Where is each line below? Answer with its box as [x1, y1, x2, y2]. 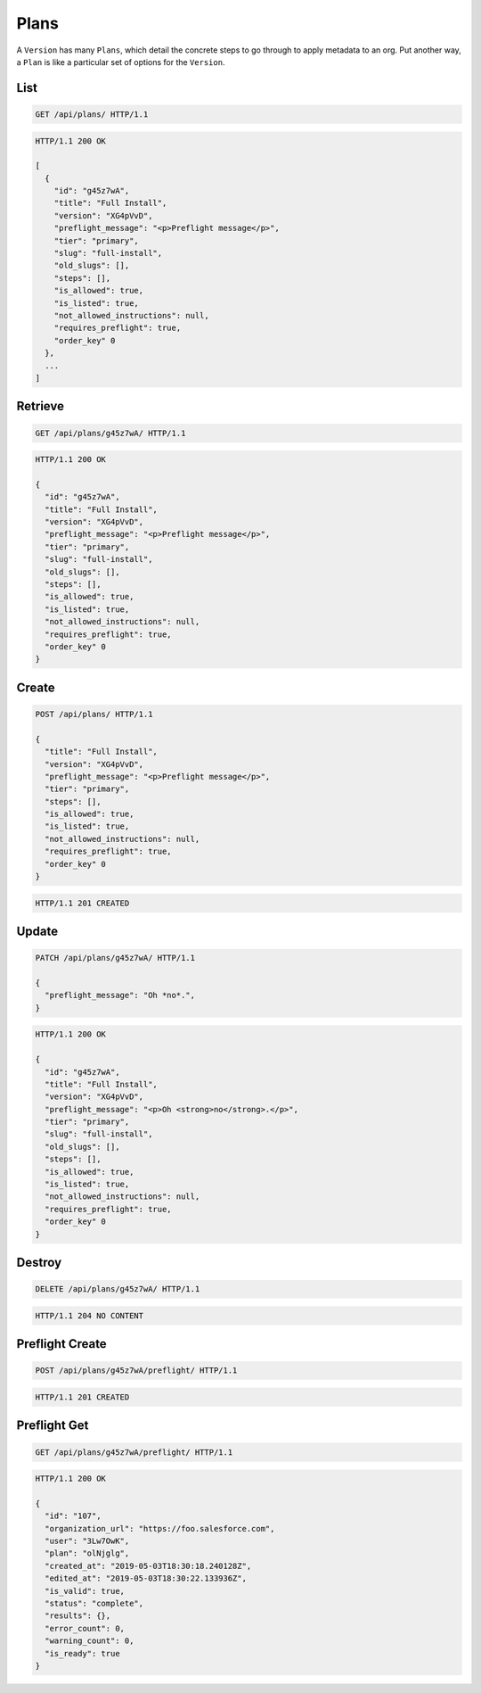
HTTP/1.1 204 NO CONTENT [35, 1310, 144, 1320]
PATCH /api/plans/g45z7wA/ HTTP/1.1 [35, 953, 196, 963]
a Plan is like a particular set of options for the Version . [16, 56, 225, 67]
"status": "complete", [45, 1598, 144, 1609]
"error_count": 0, [45, 1623, 125, 1633]
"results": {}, [45, 1611, 111, 1621]
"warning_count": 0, [45, 1636, 135, 1646]
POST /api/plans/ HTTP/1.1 [35, 709, 153, 719]
